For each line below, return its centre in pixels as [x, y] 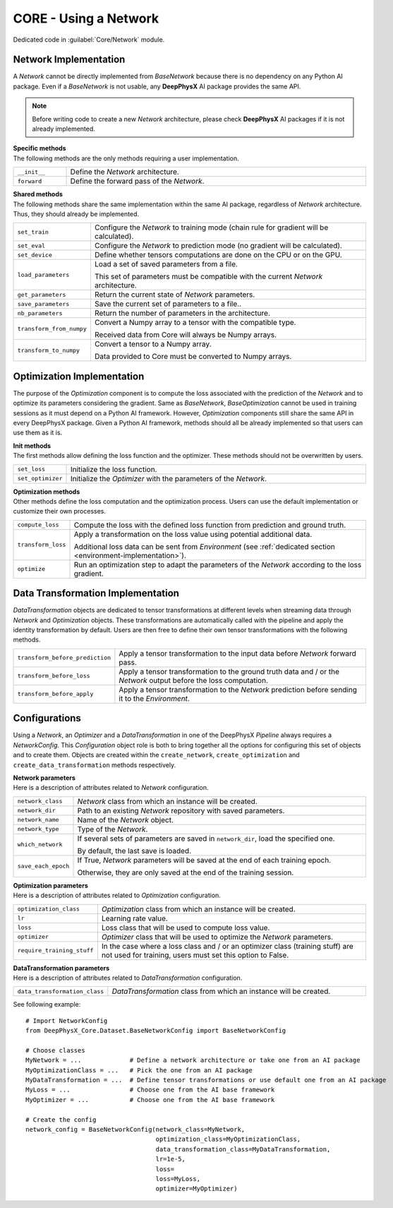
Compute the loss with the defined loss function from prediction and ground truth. [210, 525]
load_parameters [43, 274]
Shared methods [38, 194]
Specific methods [40, 148]
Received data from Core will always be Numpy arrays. [186, 335]
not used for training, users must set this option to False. [195, 955]
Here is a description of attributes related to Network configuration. [111, 788]
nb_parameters [40, 313]
